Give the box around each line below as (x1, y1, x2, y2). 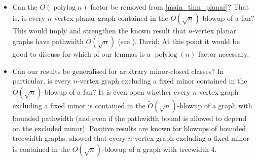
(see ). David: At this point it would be (118, 36, 240, 47)
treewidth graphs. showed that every (12, 133, 126, 143)
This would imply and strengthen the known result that (12, 25, 186, 35)
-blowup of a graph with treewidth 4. (102, 143, 217, 154)
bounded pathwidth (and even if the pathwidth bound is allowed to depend (12, 112, 247, 123)
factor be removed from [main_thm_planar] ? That (90, 2, 249, 12)
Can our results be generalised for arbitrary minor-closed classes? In (12, 65, 224, 76)
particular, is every (12, 75, 71, 86)
